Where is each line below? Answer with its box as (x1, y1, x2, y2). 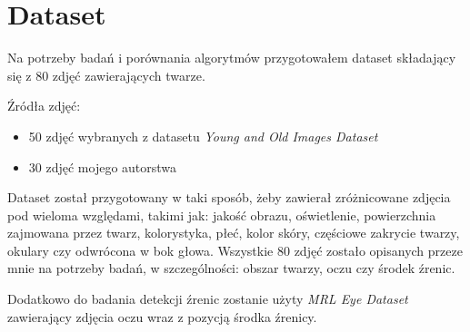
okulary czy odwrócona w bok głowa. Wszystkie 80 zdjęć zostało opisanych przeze (7, 240, 463, 259)
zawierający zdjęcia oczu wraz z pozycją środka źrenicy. (7, 307, 317, 326)
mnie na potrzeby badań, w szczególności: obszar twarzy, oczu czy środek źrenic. (7, 259, 455, 278)
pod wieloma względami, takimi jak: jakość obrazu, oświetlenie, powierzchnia (7, 205, 436, 224)
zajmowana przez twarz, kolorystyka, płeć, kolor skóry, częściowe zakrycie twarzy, (7, 223, 460, 242)
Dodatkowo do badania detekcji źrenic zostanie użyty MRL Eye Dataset (7, 289, 408, 308)
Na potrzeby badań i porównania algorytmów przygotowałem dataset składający (7, 48, 456, 67)
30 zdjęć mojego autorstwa (28, 157, 177, 176)
